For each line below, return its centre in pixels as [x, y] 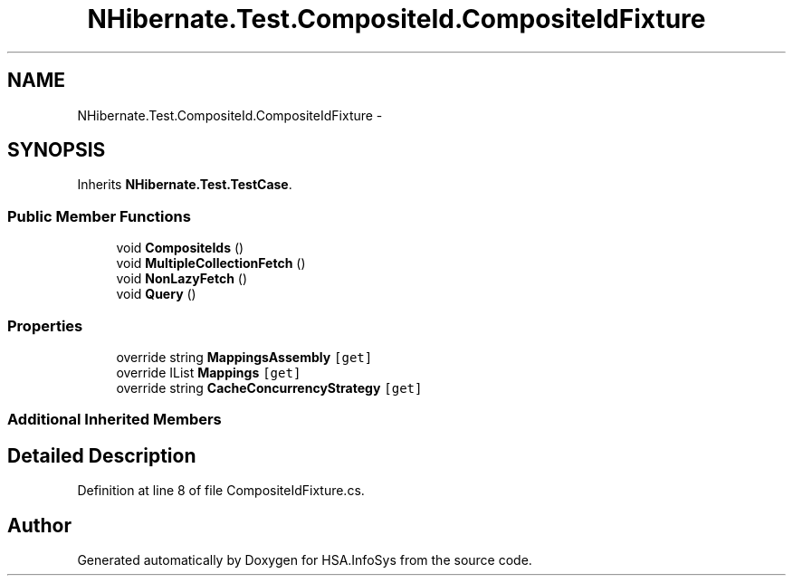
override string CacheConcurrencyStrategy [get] [269, 387]
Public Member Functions [99, 216]
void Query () [156, 294]
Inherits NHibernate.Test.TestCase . [185, 185]
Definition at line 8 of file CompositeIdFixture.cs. [221, 491]
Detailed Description [102, 455]
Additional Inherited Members [115, 420]
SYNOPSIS [57, 150]
